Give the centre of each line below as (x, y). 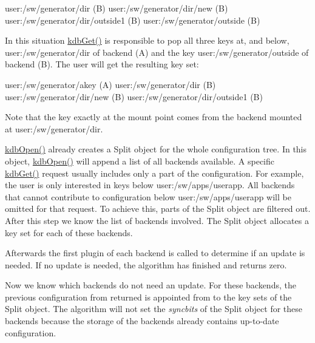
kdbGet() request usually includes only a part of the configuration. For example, (154, 173)
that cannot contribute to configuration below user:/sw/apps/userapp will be (148, 196)
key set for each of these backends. (69, 232)
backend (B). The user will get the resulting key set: (102, 64)
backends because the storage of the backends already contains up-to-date (142, 321)
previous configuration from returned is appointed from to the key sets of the (148, 297)
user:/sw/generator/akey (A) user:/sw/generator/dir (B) (110, 84)
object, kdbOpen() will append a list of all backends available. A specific (140, 161)
